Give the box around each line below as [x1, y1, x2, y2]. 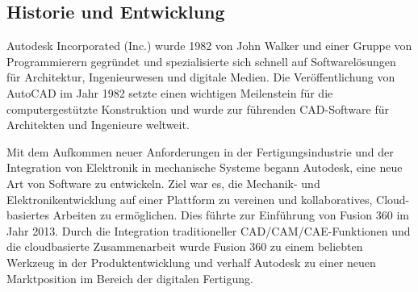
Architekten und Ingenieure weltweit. [6, 116, 190, 133]
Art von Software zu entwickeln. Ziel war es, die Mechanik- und [6, 174, 320, 191]
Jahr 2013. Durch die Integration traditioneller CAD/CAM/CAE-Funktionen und [6, 222, 411, 239]
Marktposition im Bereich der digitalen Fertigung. [6, 269, 253, 286]
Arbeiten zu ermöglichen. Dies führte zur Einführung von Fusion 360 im [52, 206, 409, 223]
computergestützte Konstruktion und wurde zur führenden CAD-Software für [6, 100, 389, 117]
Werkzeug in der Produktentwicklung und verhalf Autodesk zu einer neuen [6, 253, 376, 270]
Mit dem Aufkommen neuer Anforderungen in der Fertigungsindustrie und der [6, 143, 394, 160]
